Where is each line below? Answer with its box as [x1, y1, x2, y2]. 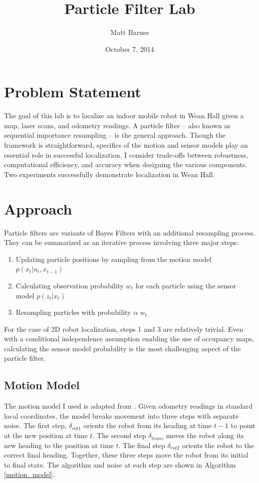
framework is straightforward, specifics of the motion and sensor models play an [4, 140, 248, 150]
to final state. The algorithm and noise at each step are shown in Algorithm [4, 459, 236, 470]
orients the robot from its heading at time [83, 420, 212, 431]
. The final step [118, 440, 165, 450]
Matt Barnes [110, 27, 149, 37]
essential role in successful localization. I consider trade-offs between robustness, [4, 149, 249, 160]
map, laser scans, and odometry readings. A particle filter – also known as [4, 120, 231, 130]
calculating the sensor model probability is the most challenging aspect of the [4, 343, 241, 353]
